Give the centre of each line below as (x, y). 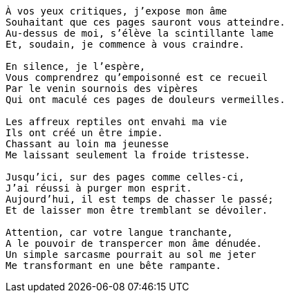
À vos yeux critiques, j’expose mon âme (116, 11)
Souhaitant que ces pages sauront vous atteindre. (146, 22)
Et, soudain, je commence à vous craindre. (125, 44)
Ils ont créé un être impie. (84, 133)
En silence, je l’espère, (76, 66)
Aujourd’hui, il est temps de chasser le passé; (140, 199)
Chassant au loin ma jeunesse (87, 144)
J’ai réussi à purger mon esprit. (99, 188)
